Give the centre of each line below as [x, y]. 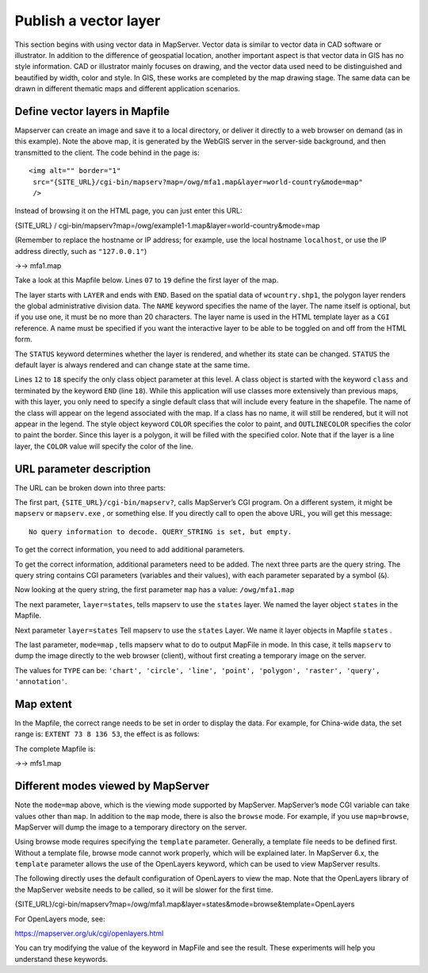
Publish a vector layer [88, 21]
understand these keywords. [61, 959]
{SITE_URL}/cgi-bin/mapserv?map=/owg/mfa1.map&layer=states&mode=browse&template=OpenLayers [185, 904]
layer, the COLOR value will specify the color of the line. [104, 446]
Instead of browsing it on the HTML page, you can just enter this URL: [128, 211]
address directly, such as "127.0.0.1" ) [81, 251]
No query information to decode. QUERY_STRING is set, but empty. [160, 531]
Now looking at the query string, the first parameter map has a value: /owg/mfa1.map [155, 590]
